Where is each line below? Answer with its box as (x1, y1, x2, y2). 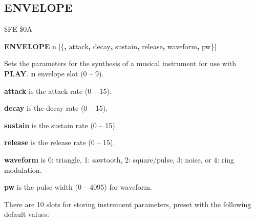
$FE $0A (4, 24, 32, 34)
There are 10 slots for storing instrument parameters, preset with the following (4, 198, 251, 209)
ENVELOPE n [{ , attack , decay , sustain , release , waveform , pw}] (4, 41, 217, 51)
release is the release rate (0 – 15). (4, 137, 115, 148)
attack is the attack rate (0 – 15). (4, 85, 112, 96)
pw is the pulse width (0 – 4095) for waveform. (4, 182, 152, 192)
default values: (4, 209, 49, 219)
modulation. (4, 164, 42, 175)
